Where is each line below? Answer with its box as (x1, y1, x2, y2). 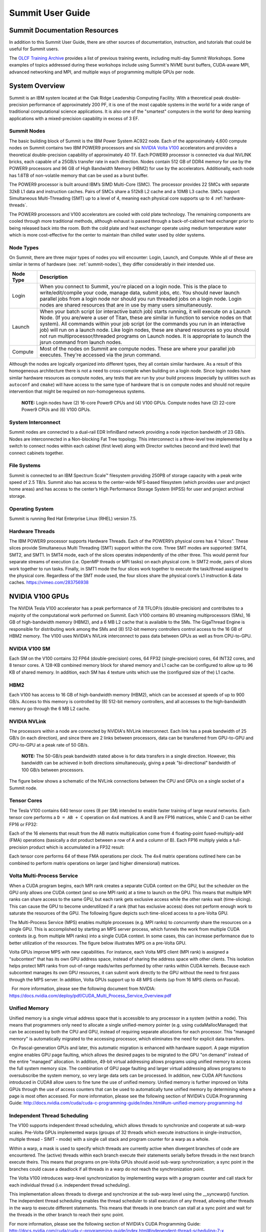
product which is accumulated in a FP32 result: (29, 844, 125, 850)
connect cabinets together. (9, 450, 64, 456)
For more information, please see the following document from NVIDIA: (11, 986, 156, 992)
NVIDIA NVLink (9, 718, 46, 724)
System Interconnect (9, 419, 61, 426)
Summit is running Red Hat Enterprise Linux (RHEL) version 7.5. (9, 515, 137, 521)
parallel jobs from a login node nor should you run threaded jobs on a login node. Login (39, 295, 242, 302)
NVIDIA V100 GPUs (9, 592, 69, 601)
